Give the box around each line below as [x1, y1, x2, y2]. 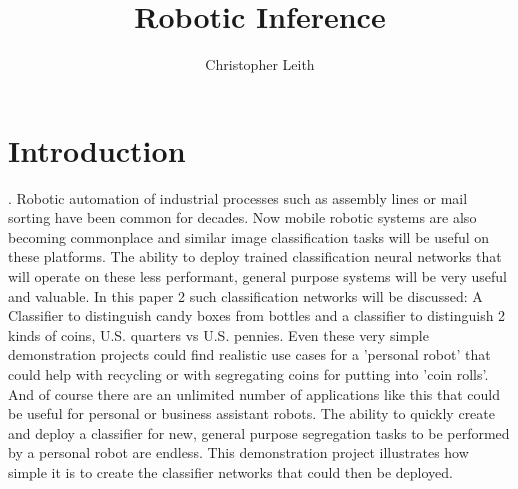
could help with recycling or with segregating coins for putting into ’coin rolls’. [8, 364, 489, 384]
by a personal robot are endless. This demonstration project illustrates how [8, 442, 469, 463]
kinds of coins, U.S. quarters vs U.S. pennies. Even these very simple [8, 324, 429, 345]
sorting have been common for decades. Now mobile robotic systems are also [8, 207, 477, 228]
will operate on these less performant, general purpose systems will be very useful [8, 266, 507, 287]
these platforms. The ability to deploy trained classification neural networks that [8, 246, 502, 267]
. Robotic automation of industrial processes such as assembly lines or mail [8, 187, 468, 208]
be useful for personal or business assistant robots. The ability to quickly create [8, 403, 496, 424]
